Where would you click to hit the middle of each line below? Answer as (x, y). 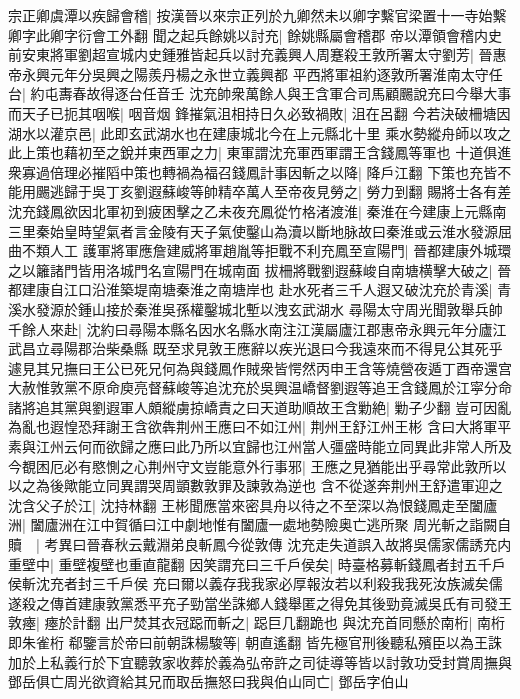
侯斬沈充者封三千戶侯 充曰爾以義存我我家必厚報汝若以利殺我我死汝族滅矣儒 (255, 583)
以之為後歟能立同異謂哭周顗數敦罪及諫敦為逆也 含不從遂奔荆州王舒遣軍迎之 (255, 485)
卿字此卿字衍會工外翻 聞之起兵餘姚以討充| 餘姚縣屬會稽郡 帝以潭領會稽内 (248, 34)
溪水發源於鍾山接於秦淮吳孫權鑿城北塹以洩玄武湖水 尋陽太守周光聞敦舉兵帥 (255, 308)
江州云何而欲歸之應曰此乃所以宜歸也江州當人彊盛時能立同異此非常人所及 (273, 446)
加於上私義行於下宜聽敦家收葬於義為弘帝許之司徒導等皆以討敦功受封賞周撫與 (260, 661)
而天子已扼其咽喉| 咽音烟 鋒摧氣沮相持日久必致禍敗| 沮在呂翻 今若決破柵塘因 (259, 112)
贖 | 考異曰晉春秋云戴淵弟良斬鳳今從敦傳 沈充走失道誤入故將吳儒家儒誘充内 (260, 544)
